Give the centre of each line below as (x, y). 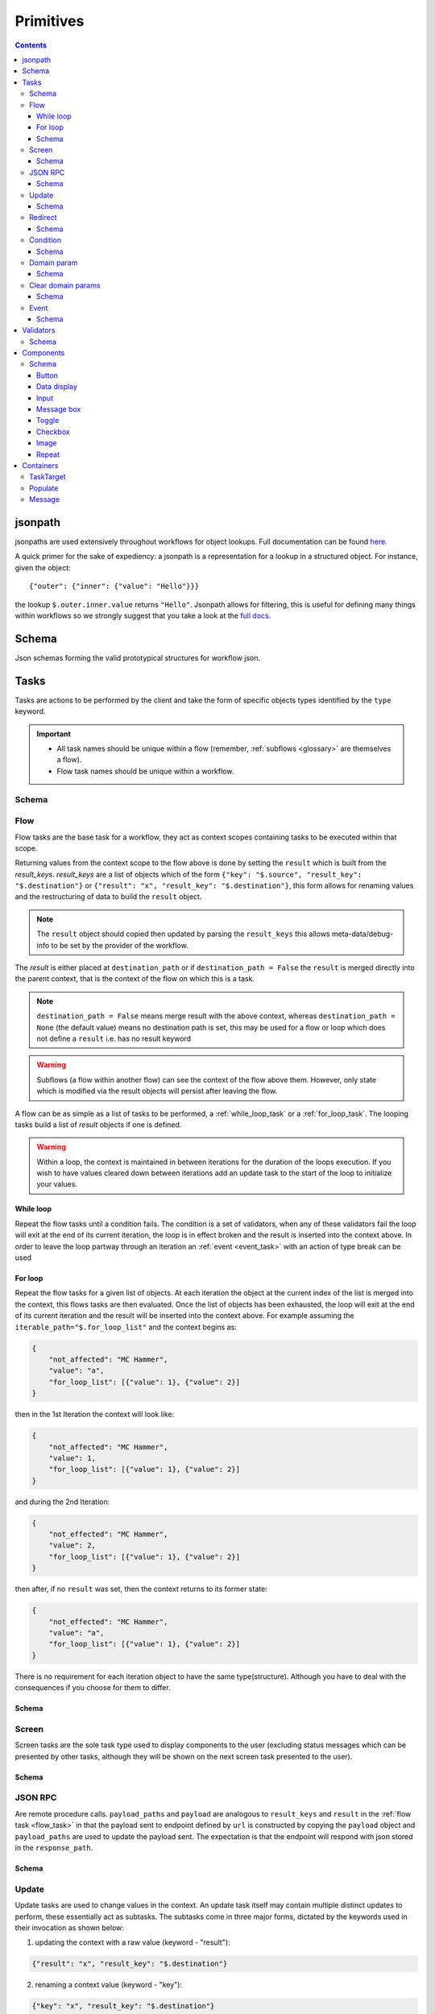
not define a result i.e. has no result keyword (114, 1038)
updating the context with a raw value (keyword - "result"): (133, 1942)
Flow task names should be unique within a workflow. (145, 771)
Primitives (50, 21)
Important (54, 734)
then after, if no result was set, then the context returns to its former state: (141, 1589)
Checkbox (53, 432)
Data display (57, 387)
